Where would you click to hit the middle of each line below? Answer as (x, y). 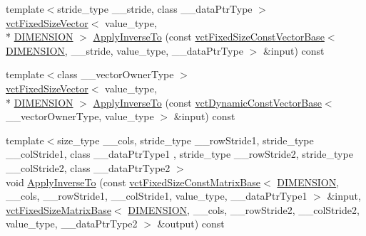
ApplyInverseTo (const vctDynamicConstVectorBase (207, 102)
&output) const (191, 224)
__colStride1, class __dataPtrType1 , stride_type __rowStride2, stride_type (179, 154)
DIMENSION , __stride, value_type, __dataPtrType (124, 50)
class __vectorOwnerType (116, 74)
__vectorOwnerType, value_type (80, 116)
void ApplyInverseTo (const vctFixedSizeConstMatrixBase (133, 182)
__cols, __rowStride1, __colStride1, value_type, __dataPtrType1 (157, 196)
